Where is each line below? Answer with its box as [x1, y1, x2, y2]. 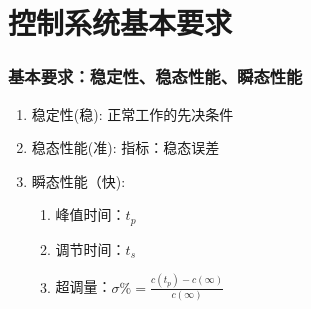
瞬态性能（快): [31, 170, 126, 191]
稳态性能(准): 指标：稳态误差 [31, 137, 220, 158]
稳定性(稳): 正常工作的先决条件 [31, 103, 234, 124]
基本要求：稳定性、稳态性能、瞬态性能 [8, 64, 303, 89]
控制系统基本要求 [8, 2, 233, 43]
